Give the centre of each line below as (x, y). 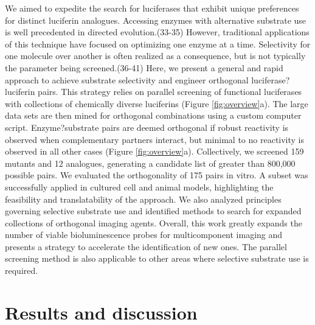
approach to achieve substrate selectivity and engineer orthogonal (127, 79)
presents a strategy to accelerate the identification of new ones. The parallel (146, 246)
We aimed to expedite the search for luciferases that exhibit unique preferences (152, 8)
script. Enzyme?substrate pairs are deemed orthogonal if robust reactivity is (147, 127)
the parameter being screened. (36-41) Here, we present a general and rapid (144, 67)
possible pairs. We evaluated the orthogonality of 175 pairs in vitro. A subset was (157, 175)
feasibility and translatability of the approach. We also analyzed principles (143, 199)
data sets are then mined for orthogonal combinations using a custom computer (153, 115)
